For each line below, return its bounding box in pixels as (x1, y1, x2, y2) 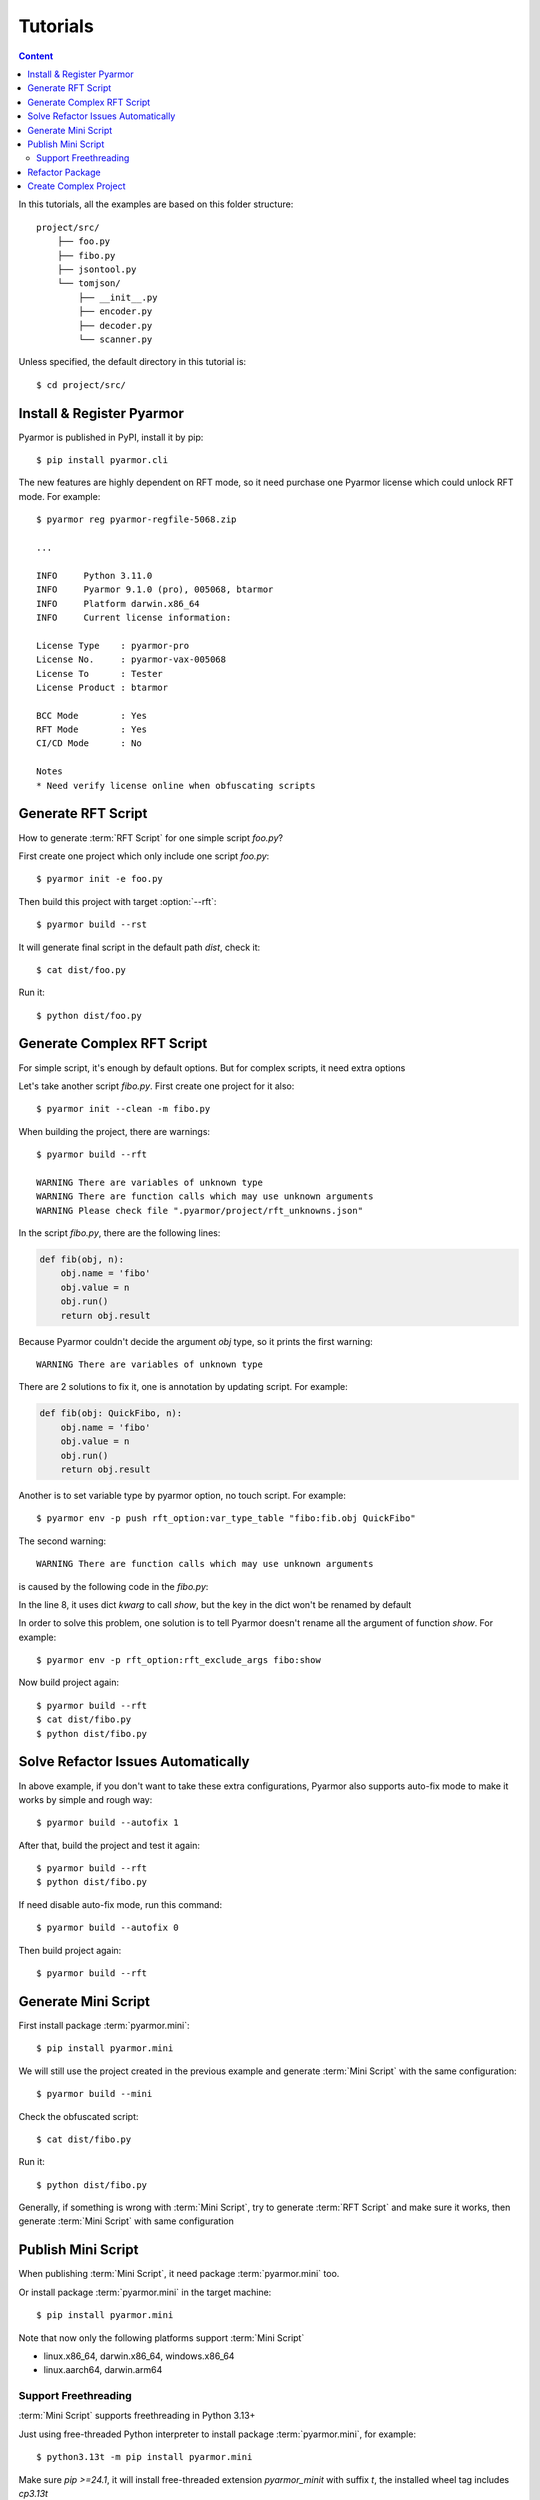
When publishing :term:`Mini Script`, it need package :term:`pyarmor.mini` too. (18, 2268, 340, 2280)
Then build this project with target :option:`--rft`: (18, 895, 217, 907)
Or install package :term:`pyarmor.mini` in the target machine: (18, 2286, 272, 2298)
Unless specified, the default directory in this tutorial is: (18, 356, 247, 368)
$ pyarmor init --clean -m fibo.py (36, 1103, 211, 1115)
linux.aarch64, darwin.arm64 (43, 2364, 163, 2376)
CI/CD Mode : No (36, 738, 142, 749)
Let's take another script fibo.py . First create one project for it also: (18, 1080, 295, 1092)
